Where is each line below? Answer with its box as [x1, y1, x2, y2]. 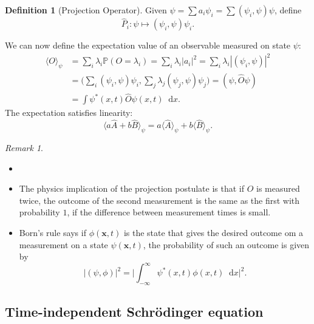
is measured [256, 182, 300, 195]
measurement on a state [19, 238, 108, 251]
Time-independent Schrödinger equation [5, 302, 264, 321]
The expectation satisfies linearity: [5, 106, 133, 119]
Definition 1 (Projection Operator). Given [5, 4, 167, 16]
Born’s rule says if [19, 226, 86, 238]
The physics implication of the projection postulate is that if [19, 182, 244, 195]
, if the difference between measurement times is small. [67, 206, 271, 218]
